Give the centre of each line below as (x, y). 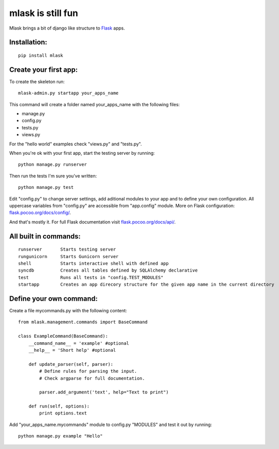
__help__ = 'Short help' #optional (72, 350)
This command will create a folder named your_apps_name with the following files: (94, 104)
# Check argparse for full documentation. (92, 378)
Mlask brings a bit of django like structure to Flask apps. (67, 28)
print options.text (63, 413)
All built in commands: (45, 236)
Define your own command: (53, 298)
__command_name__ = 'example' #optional (79, 343)
